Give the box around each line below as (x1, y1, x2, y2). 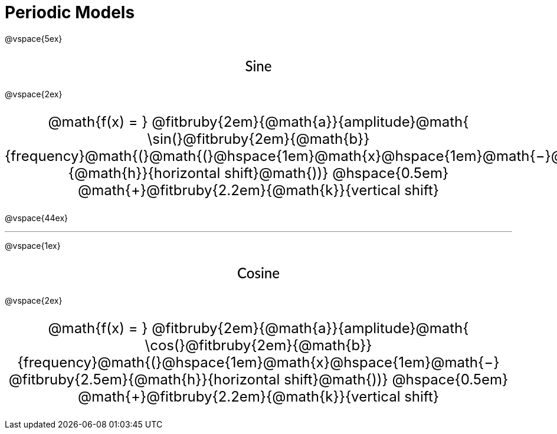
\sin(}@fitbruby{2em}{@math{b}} (147, 130, 370, 147)
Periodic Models (5, 2, 135, 22)
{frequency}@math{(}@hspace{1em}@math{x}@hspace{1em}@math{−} (17, 354, 500, 371)
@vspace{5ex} (5, 33, 63, 44)
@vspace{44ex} (5, 212, 68, 223)
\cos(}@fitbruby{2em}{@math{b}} (145, 337, 372, 354)
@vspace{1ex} (5, 240, 61, 251)
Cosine (237, 264, 280, 281)
